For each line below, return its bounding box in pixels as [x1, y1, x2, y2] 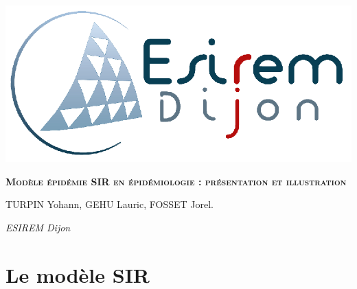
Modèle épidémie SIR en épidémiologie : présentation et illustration [5, 174, 347, 188]
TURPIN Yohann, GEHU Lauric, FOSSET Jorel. [5, 197, 214, 211]
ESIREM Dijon [5, 220, 71, 234]
